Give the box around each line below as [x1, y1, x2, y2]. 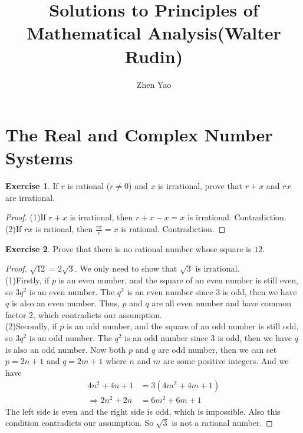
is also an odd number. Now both [5, 343, 126, 355]
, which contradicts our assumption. [33, 308, 162, 320]
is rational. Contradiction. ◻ [121, 223, 226, 234]
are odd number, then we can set [157, 343, 277, 355]
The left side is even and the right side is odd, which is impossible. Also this [5, 405, 281, 417]
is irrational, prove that [158, 180, 243, 192]
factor [5, 308, 27, 320]
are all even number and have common [151, 297, 291, 309]
